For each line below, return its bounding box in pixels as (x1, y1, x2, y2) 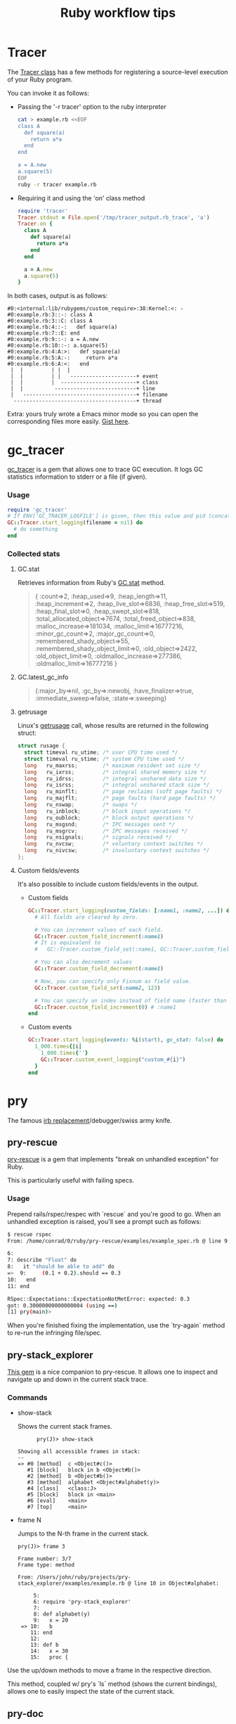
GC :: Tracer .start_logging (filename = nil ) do (7, 519, 143, 527)
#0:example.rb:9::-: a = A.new (7, 336, 99, 343)
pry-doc (7, 1707, 44, 1720)
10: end (7, 1276, 37, 1283)
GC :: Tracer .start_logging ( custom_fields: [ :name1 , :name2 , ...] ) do (27, 907, 233, 914)
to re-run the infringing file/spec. (7, 1329, 103, 1337)
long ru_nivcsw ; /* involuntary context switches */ (24, 847, 210, 854)
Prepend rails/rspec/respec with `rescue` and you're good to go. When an (7, 1209, 221, 1218)
